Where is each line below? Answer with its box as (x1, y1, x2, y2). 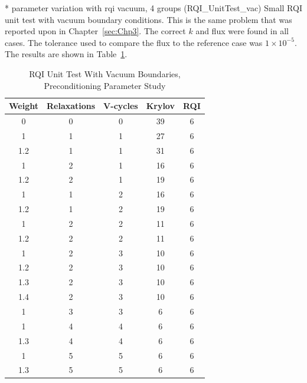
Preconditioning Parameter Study (44, 79, 166, 91)
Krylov (146, 100, 175, 112)
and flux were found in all (195, 25, 289, 37)
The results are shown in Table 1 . (5, 48, 128, 60)
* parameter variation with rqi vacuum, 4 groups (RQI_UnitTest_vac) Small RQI (5, 2, 302, 14)
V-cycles (103, 100, 138, 112)
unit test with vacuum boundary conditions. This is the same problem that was (5, 13, 292, 25)
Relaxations (46, 100, 96, 112)
